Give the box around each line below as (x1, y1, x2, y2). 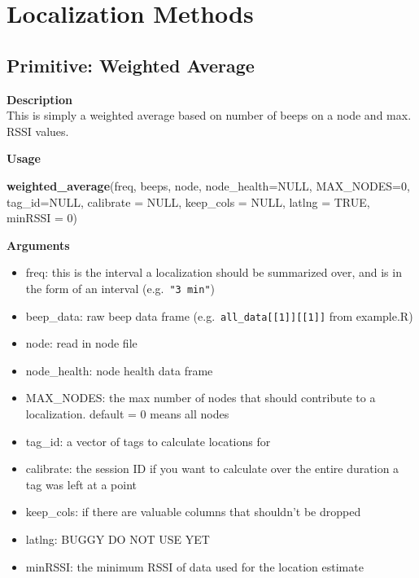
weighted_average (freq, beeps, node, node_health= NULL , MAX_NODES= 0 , (7, 177, 410, 194)
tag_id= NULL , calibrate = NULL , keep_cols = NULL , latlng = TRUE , (7, 193, 370, 210)
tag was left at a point (25, 475, 137, 493)
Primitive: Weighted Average (7, 52, 255, 77)
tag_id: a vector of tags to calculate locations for (25, 432, 271, 449)
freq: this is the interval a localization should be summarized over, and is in (25, 264, 402, 281)
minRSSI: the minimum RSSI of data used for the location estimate (25, 558, 364, 575)
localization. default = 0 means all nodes (25, 405, 229, 423)
